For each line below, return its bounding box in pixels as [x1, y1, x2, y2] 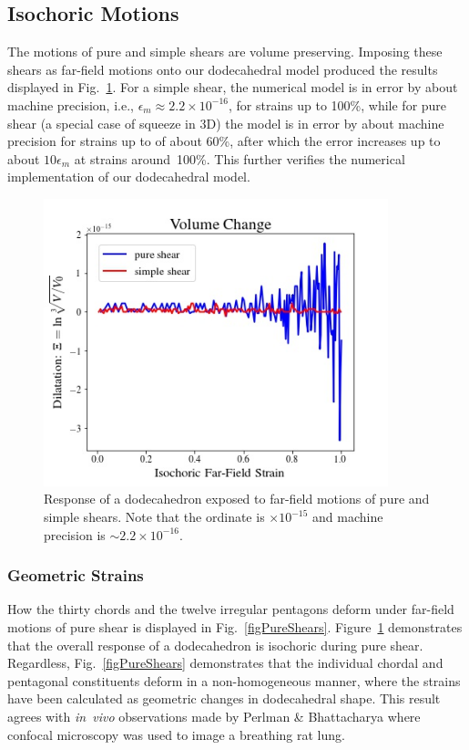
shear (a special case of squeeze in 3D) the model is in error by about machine [7, 113, 444, 132]
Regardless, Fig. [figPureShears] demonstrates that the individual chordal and [7, 653, 444, 672]
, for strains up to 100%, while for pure [228, 95, 447, 114]
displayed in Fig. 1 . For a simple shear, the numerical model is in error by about [7, 78, 458, 97]
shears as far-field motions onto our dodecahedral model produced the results [7, 59, 438, 78]
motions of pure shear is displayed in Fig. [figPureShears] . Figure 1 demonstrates [7, 618, 463, 637]
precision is [44, 525, 106, 544]
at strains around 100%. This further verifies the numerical [74, 149, 405, 168]
